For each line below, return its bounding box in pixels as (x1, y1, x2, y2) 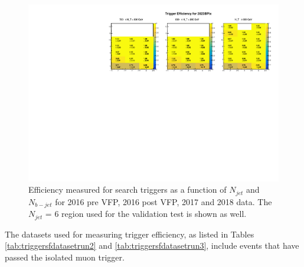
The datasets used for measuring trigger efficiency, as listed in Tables (5, 228, 254, 240)
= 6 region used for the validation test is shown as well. (45, 207, 247, 220)
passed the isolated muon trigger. (5, 250, 125, 263)
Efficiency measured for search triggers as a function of (28, 183, 227, 196)
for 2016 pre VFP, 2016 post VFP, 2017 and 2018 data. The (55, 195, 272, 207)
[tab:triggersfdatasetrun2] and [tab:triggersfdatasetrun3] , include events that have (5, 239, 299, 252)
